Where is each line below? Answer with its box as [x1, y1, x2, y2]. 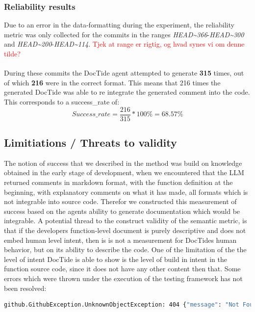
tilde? [4, 49, 21, 58]
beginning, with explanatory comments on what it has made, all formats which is [4, 186, 248, 197]
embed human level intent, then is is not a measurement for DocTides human [4, 234, 237, 245]
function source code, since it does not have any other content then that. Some [4, 263, 241, 274]
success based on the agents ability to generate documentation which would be [4, 206, 240, 216]
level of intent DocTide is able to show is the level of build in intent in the [4, 254, 228, 264]
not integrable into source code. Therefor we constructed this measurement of [4, 196, 237, 207]
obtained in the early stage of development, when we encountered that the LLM [4, 167, 244, 178]
